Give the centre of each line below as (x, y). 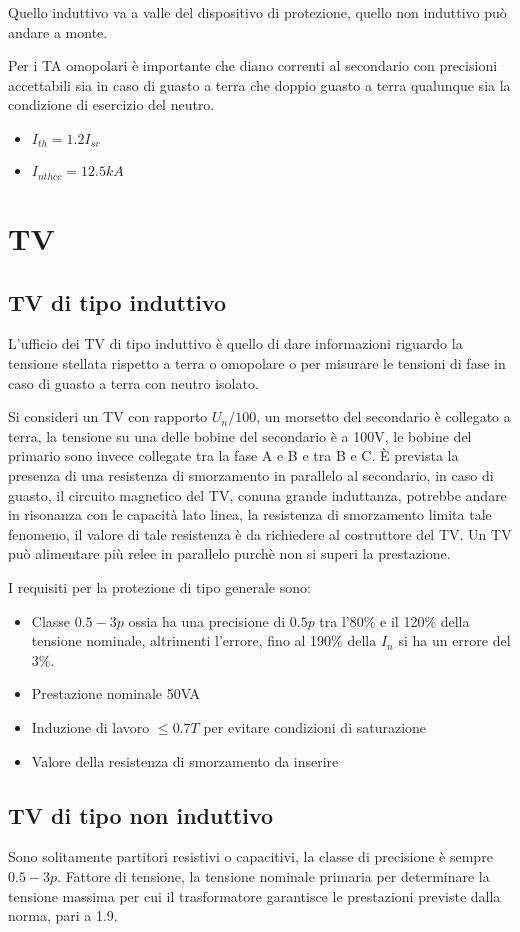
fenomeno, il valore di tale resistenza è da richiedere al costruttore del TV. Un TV (260, 533)
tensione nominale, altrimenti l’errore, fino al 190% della (204, 640)
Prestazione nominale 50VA (116, 693)
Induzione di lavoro (90, 726)
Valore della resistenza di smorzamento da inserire (185, 760)
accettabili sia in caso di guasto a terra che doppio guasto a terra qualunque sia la (259, 84)
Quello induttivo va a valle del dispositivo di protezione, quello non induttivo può (257, 12)
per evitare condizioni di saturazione (315, 726)
